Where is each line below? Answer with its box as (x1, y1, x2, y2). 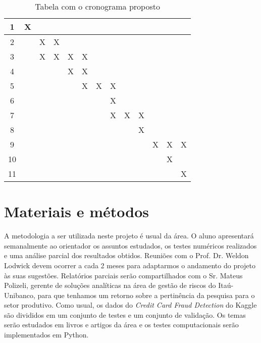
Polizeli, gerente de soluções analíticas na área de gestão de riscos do (4, 280, 216, 290)
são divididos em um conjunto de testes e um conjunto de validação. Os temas (4, 309, 246, 320)
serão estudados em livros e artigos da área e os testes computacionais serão (4, 319, 239, 330)
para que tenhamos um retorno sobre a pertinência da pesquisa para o (37, 289, 255, 300)
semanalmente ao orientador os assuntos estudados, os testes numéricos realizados (4, 240, 257, 251)
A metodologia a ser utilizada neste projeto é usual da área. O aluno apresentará (4, 230, 254, 241)
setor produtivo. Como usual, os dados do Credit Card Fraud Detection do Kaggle (4, 300, 257, 310)
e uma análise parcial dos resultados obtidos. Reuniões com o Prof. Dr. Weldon (4, 250, 249, 261)
